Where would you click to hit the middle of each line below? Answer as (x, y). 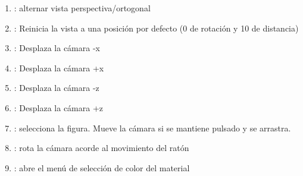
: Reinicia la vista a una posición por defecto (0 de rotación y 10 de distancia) (156, 28)
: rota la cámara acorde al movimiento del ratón (101, 148)
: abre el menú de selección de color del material (102, 167)
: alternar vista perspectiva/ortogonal (82, 8)
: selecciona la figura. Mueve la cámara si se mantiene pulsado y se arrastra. (152, 128)
